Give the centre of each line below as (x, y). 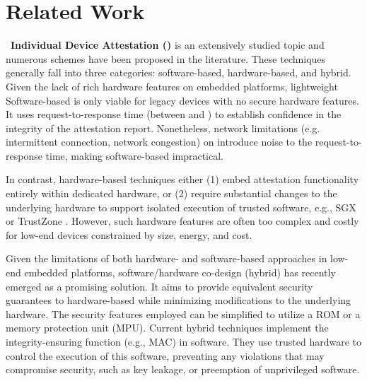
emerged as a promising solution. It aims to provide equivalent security (159, 286)
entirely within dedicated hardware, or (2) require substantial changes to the (171, 193)
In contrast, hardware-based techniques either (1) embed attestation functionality (182, 179)
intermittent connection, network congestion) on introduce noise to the (159, 142)
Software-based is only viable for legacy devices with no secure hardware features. (182, 100)
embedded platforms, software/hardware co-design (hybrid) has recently (180, 272)
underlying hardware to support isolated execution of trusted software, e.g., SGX (181, 207)
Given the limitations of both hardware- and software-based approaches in (167, 258)
